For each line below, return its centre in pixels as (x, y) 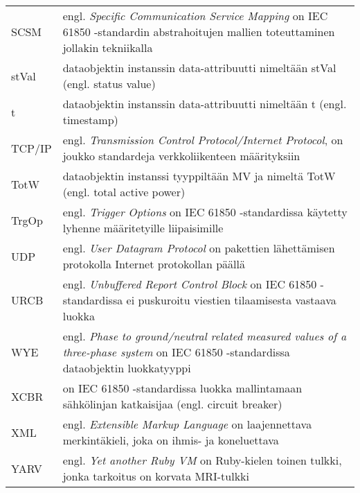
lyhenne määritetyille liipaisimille (143, 228)
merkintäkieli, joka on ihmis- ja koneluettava (171, 440)
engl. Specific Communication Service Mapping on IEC (195, 16)
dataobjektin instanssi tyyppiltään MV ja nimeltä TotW (199, 176)
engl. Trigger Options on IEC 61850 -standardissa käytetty (205, 212)
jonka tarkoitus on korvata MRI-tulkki (156, 476)
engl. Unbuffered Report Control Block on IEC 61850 (190, 284)
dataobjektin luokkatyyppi (127, 368)
